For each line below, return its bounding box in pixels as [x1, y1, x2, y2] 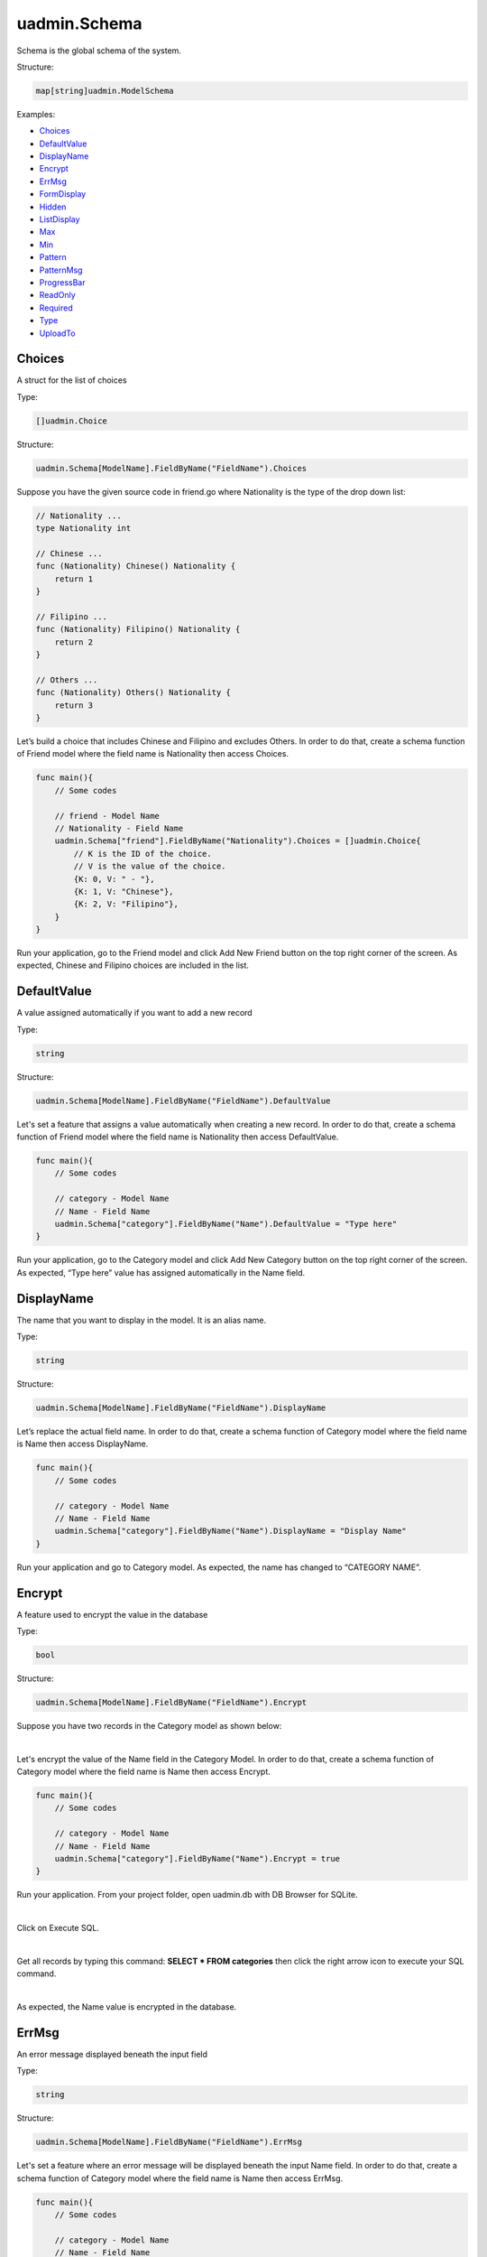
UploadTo [39, 328, 76, 339]
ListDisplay [39, 214, 80, 225]
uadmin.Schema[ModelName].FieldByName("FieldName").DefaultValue [35, 1095, 331, 1106]
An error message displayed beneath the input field [16, 2049, 207, 2060]
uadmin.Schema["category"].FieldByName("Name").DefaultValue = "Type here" [54, 1219, 398, 1229]
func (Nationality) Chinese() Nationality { [35, 561, 236, 571]
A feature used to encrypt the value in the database [16, 1609, 208, 1620]
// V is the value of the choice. [73, 861, 226, 871]
